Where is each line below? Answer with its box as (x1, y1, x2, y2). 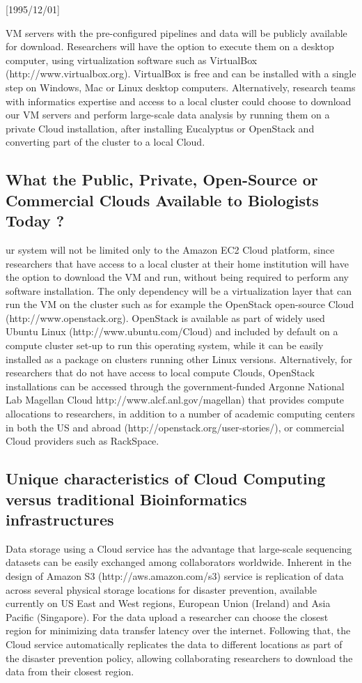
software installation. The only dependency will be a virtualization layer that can (6, 283, 352, 298)
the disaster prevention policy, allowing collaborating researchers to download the (6, 650, 353, 665)
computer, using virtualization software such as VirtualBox (6, 52, 258, 67)
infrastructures (6, 509, 114, 530)
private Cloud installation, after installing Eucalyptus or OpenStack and (6, 121, 315, 135)
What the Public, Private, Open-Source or (6, 169, 318, 190)
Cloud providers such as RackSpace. (6, 433, 159, 448)
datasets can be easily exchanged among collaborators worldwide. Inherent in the (6, 555, 352, 569)
